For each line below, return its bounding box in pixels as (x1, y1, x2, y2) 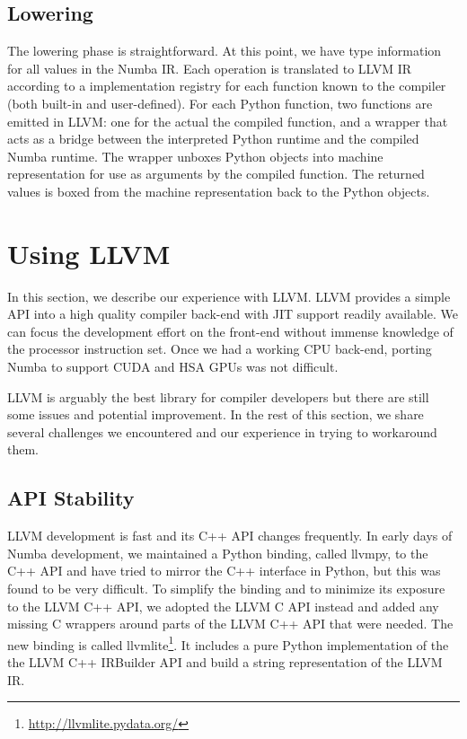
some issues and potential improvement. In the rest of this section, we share (7, 405, 424, 424)
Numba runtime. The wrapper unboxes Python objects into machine (7, 146, 383, 165)
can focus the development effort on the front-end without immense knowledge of (7, 321, 454, 340)
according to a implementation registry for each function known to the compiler (7, 76, 446, 95)
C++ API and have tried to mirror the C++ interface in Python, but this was (7, 561, 441, 580)
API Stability (7, 484, 135, 512)
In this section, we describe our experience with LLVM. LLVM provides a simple (7, 286, 451, 305)
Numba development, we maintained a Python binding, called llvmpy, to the (7, 543, 428, 562)
